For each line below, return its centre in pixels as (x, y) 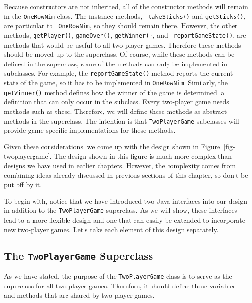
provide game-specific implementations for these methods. (90, 130)
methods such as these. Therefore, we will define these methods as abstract (116, 111)
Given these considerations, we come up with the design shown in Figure (112, 146)
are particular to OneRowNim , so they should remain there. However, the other (121, 25)
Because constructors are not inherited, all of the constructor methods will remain (126, 6)
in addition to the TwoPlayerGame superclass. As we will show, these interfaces (121, 210)
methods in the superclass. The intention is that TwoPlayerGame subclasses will (122, 120)
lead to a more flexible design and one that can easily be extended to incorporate (125, 219)
